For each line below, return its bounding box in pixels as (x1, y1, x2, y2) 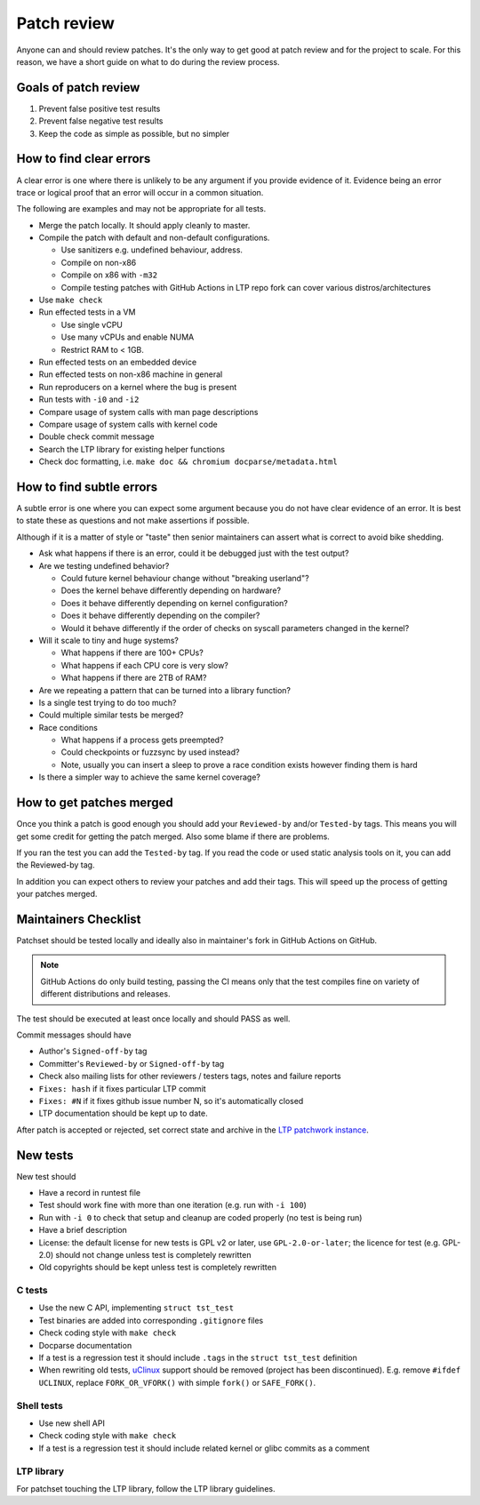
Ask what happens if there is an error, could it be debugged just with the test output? (38, 548, 349, 559)
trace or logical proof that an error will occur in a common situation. (16, 187, 264, 197)
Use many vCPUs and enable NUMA (60, 332, 195, 342)
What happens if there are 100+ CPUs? (60, 647, 204, 658)
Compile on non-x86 (60, 257, 137, 268)
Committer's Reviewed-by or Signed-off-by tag (38, 1058, 225, 1069)
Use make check (38, 294, 103, 306)
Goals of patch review (16, 80, 140, 95)
